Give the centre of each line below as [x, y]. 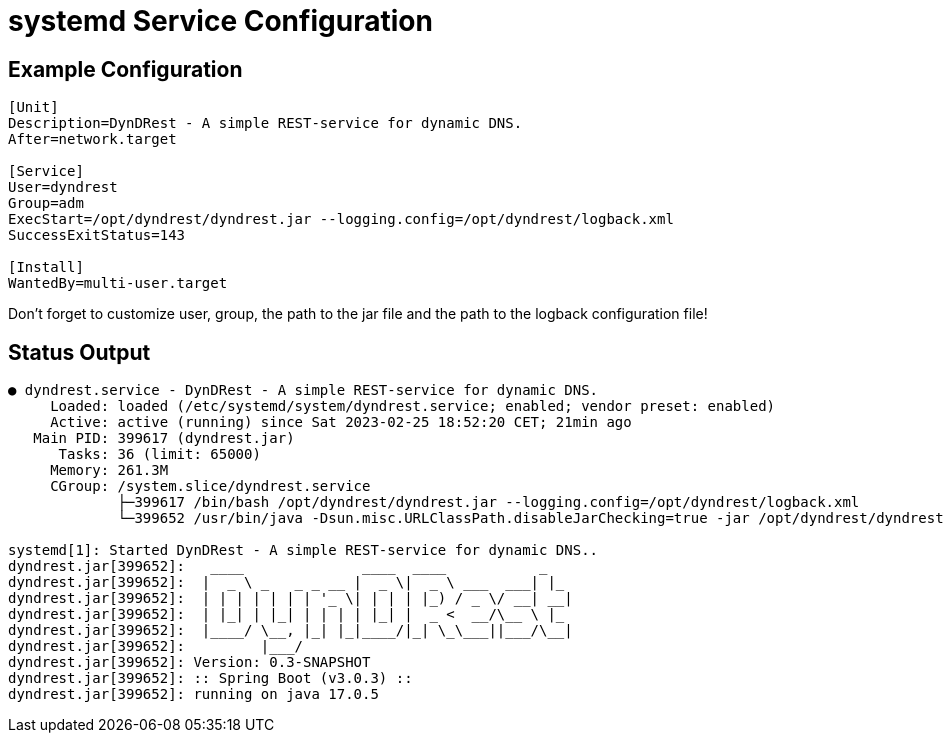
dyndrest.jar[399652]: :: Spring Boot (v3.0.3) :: [210, 678]
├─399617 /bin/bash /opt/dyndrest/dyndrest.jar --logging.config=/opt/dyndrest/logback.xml [488, 502]
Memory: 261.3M [109, 470]
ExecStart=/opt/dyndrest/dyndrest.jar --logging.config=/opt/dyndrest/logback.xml [341, 219]
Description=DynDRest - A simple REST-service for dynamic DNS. [265, 123]
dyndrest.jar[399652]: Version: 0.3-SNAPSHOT [189, 662]
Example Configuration [125, 69]
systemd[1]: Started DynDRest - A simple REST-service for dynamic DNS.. [303, 550]
